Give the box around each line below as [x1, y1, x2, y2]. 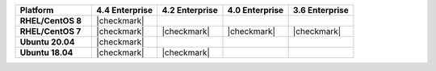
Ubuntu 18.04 [19, 47, 73, 58]
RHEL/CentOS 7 [19, 26, 82, 36]
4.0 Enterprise [227, 5, 284, 15]
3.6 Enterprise [292, 5, 349, 15]
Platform [19, 5, 54, 15]
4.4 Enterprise [96, 5, 153, 15]
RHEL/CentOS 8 [19, 15, 82, 26]
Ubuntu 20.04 [19, 36, 75, 48]
